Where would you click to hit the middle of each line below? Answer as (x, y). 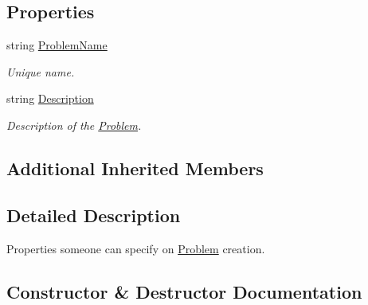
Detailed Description (94, 215)
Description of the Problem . (74, 125)
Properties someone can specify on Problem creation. (136, 248)
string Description (50, 98)
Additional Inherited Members (135, 168)
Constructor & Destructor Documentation (184, 291)
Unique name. (41, 71)
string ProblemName (57, 45)
